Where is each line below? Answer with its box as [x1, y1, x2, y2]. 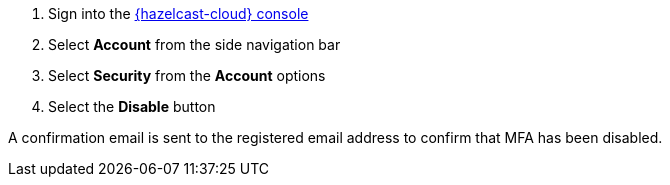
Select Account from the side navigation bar [48, 36, 341, 53]
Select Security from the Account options [48, 67, 326, 84]
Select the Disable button [48, 98, 216, 115]
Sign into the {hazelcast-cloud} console [48, 5, 309, 22]
